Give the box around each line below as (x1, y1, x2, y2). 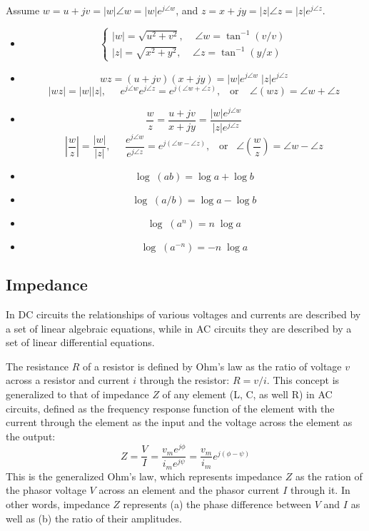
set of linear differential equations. (6, 335, 155, 350)
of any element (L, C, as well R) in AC (162, 386, 333, 401)
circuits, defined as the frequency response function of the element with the (6, 400, 335, 415)
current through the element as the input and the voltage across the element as (6, 415, 353, 430)
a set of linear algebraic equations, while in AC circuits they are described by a (6, 320, 352, 335)
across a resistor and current (6, 373, 130, 388)
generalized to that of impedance (6, 386, 149, 401)
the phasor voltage (6, 482, 86, 497)
